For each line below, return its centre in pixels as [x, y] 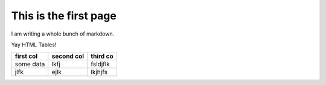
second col [68, 56]
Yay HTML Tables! [34, 45]
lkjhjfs [99, 72]
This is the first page [64, 16]
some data [30, 65]
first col [26, 56]
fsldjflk [100, 65]
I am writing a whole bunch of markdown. [63, 34]
